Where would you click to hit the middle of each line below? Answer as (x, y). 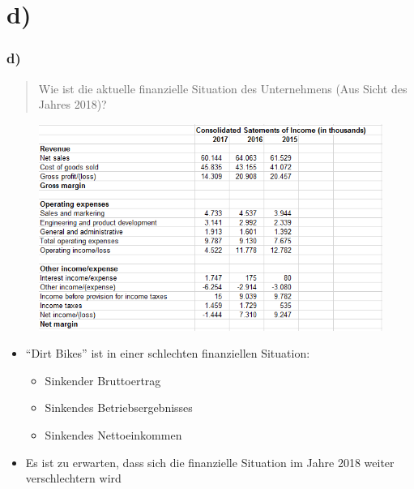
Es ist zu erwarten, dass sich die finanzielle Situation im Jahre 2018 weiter (210, 462)
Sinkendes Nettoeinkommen (113, 434)
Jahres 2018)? (73, 104)
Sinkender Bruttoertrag (103, 380)
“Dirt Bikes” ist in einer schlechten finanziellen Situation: (168, 353)
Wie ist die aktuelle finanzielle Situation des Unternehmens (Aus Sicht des (223, 88)
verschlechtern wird (73, 478)
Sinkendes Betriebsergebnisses (119, 407)
